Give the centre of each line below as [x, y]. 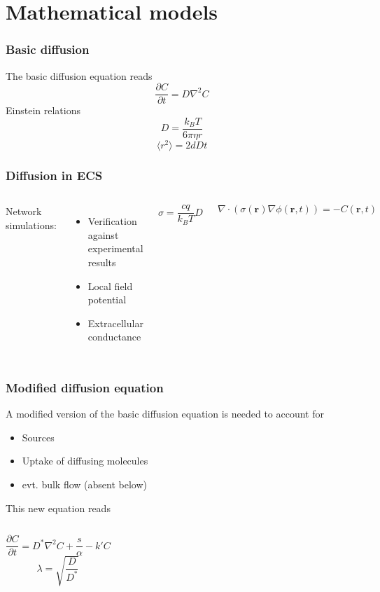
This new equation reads [58, 508]
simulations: [31, 225]
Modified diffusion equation [85, 387]
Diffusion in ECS [54, 175]
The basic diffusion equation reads [79, 75]
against [103, 234]
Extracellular [115, 323]
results [102, 262]
